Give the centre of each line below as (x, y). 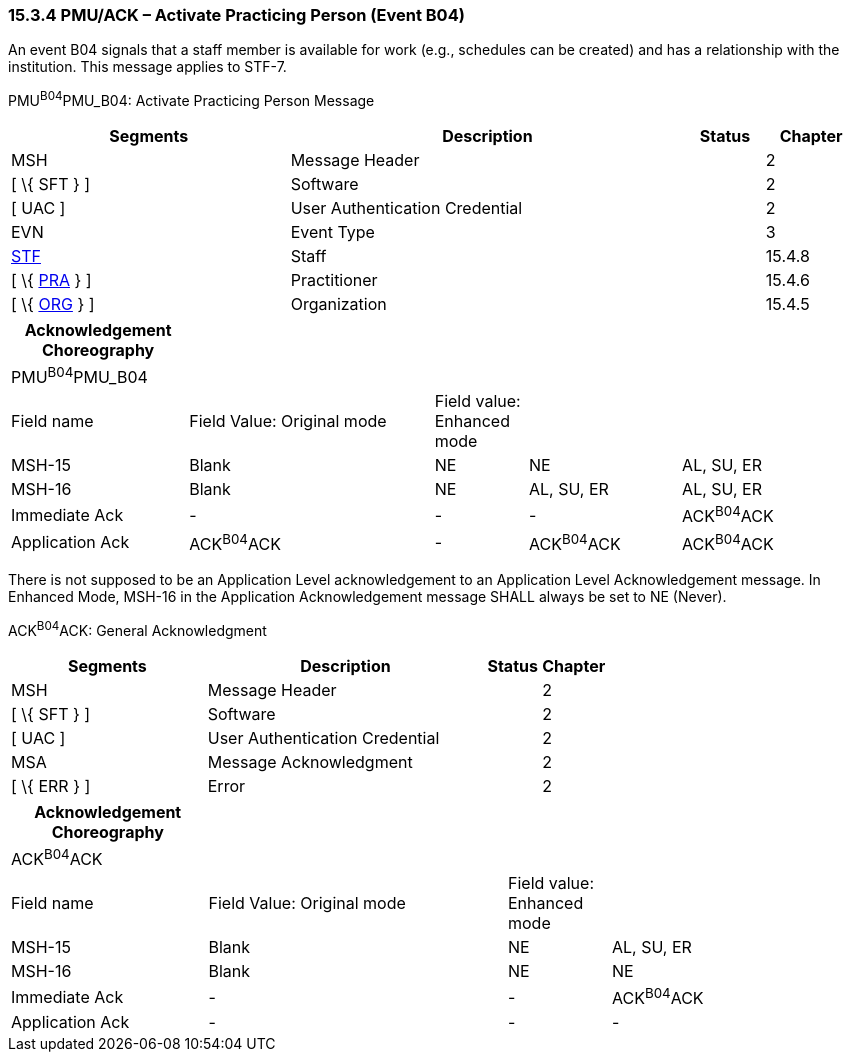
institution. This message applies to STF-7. (147, 67)
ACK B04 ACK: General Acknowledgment (137, 629)
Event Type (332, 232)
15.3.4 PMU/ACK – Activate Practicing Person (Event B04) (236, 15)
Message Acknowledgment (310, 761)
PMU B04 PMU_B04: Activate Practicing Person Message (191, 99)
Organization (338, 304)
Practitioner (334, 280)
